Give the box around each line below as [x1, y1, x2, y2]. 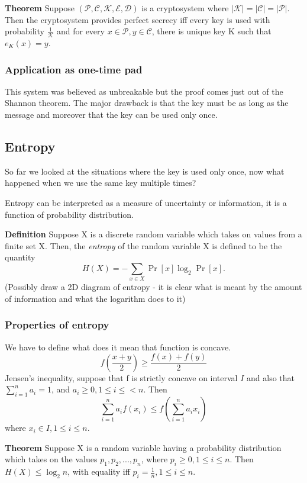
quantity [5, 251, 35, 263]
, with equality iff [67, 465, 130, 478]
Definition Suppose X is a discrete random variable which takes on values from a [5, 228, 302, 240]
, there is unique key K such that [151, 25, 272, 37]
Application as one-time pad [5, 62, 143, 76]
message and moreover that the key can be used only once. [5, 108, 218, 121]
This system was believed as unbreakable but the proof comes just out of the [5, 85, 283, 97]
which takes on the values [5, 453, 98, 465]
